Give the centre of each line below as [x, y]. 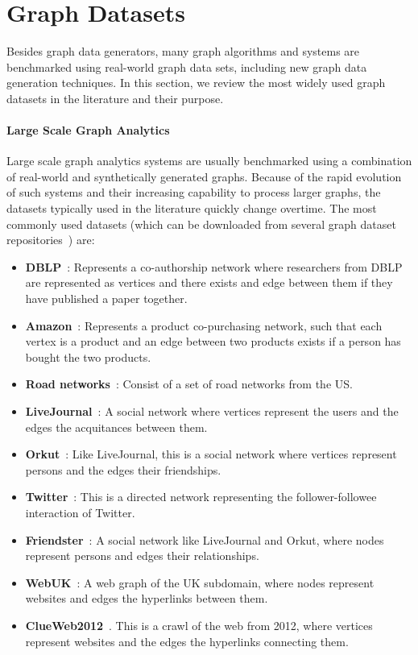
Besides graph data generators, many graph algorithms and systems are [183, 51]
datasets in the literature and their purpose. [115, 98]
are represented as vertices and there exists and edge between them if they [209, 282]
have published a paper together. [106, 298]
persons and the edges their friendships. [123, 469]
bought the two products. [88, 357]
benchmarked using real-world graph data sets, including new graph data [187, 66]
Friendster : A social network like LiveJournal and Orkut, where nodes [205, 539]
